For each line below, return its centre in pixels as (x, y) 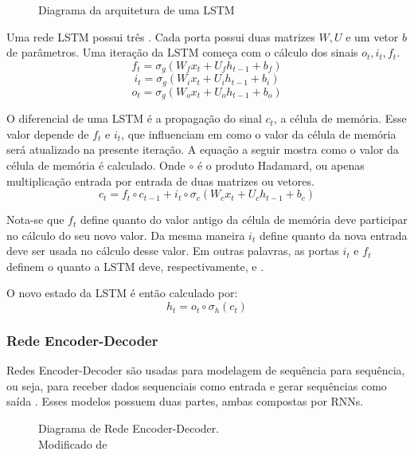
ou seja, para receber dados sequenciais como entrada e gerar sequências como (197, 385)
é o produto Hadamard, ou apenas (281, 165)
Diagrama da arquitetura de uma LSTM (137, 10)
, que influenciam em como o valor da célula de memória (259, 133)
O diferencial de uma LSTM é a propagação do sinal (134, 118)
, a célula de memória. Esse (340, 118)
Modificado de (73, 443)
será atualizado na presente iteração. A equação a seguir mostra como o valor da (203, 149)
